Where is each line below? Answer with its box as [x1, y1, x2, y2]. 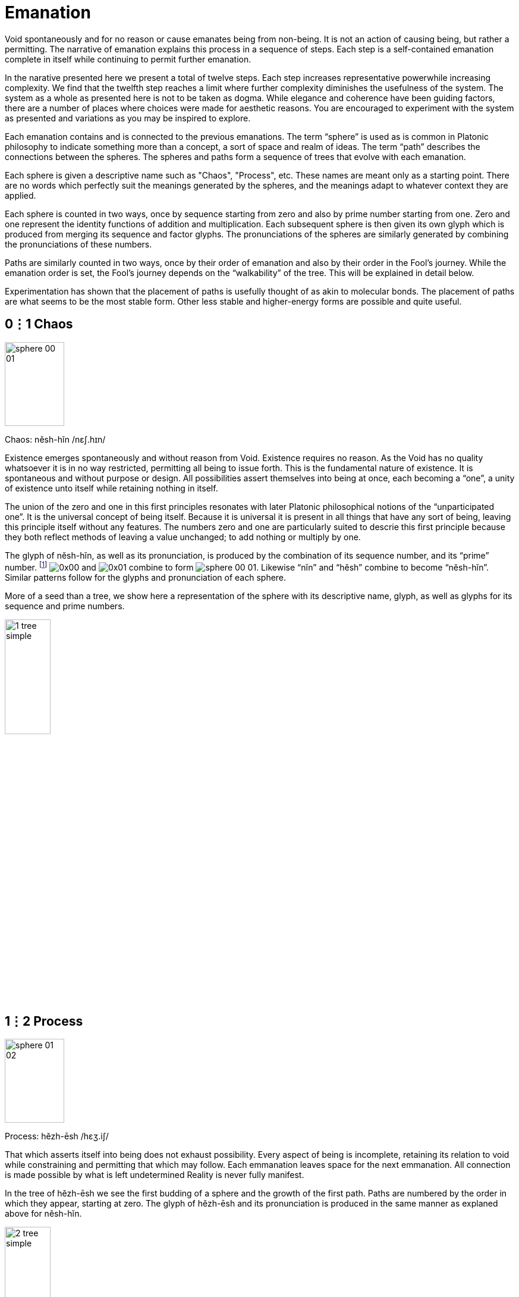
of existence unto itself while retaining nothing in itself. [5, 483, 218, 493]
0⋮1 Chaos [5, 317, 73, 332]
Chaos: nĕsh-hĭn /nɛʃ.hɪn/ [5, 434, 106, 444]
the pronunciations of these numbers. [5, 239, 152, 249]
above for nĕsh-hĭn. [5, 1208, 82, 1219]
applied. [5, 190, 36, 200]
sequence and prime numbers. [5, 600, 125, 611]
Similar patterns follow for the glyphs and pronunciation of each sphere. [5, 572, 287, 582]
